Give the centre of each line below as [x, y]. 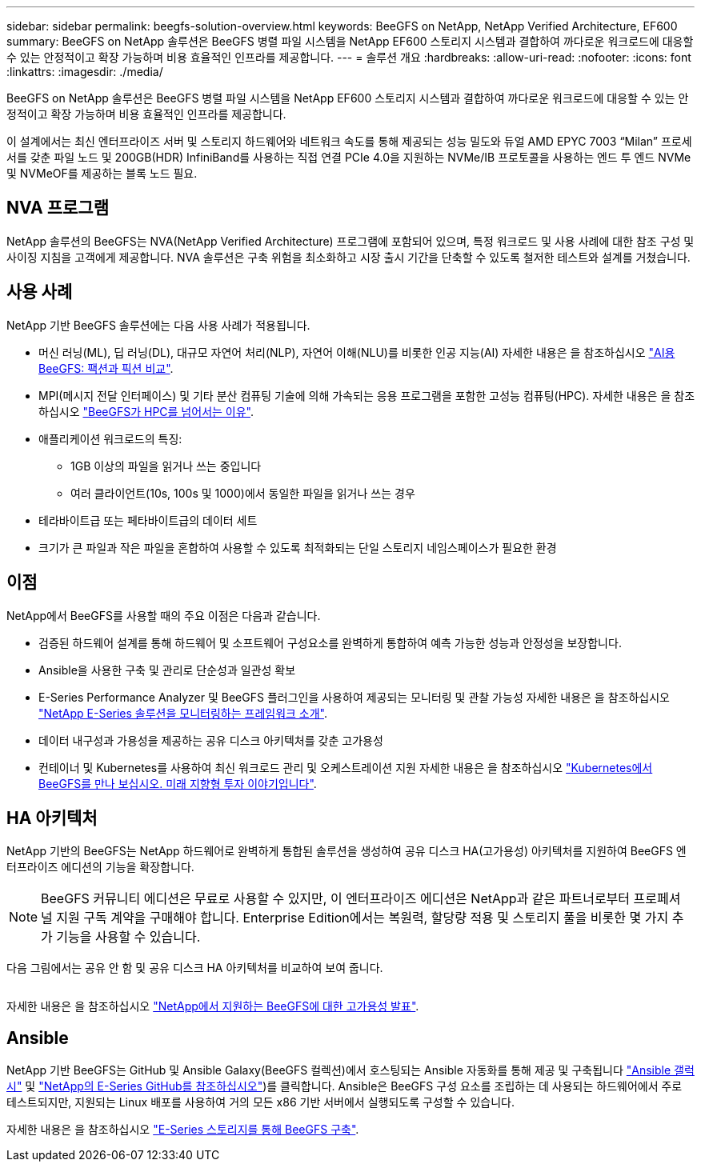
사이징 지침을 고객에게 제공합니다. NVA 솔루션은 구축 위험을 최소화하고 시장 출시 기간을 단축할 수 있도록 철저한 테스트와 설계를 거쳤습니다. [348, 257]
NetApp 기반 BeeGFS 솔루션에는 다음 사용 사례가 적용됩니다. [158, 325]
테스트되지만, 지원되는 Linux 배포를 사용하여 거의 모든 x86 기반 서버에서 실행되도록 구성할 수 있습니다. [260, 1102]
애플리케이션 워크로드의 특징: [110, 438]
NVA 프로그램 [58, 208]
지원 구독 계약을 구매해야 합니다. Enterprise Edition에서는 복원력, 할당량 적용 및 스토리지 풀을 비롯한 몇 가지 [363, 918]
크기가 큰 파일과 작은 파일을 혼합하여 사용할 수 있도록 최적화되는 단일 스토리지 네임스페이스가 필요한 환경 [298, 547]
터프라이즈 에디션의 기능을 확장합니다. [100, 867]
